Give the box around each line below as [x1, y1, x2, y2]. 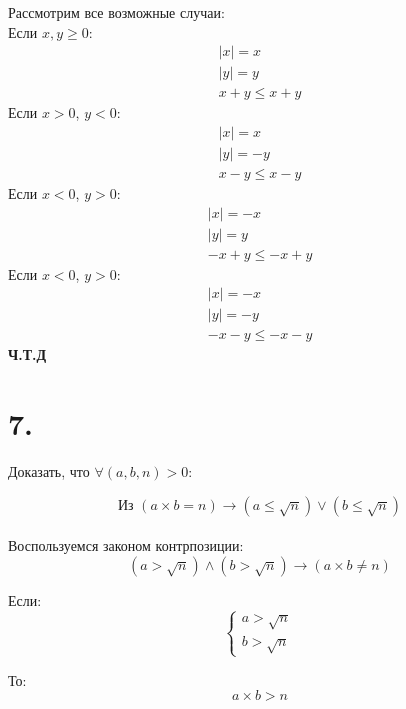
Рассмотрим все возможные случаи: [8, 2, 225, 22]
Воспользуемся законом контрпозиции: [8, 535, 244, 556]
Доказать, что [8, 461, 90, 482]
